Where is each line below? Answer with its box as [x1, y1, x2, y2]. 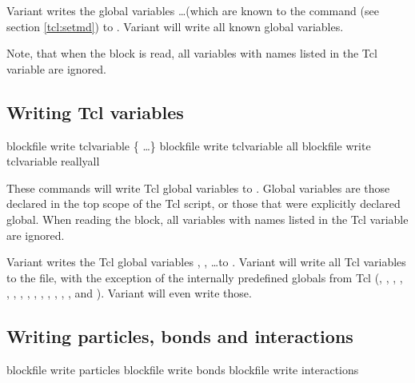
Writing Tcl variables [6, 99, 184, 124]
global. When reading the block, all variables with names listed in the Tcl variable [6, 210, 409, 227]
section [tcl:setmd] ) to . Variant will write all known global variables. [6, 18, 344, 34]
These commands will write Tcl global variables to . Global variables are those [6, 179, 390, 196]
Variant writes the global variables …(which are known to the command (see [6, 2, 379, 18]
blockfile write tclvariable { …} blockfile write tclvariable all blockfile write [6, 137, 371, 154]
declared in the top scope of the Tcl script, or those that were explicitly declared [6, 195, 401, 212]
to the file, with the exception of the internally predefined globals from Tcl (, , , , [6, 269, 403, 285]
